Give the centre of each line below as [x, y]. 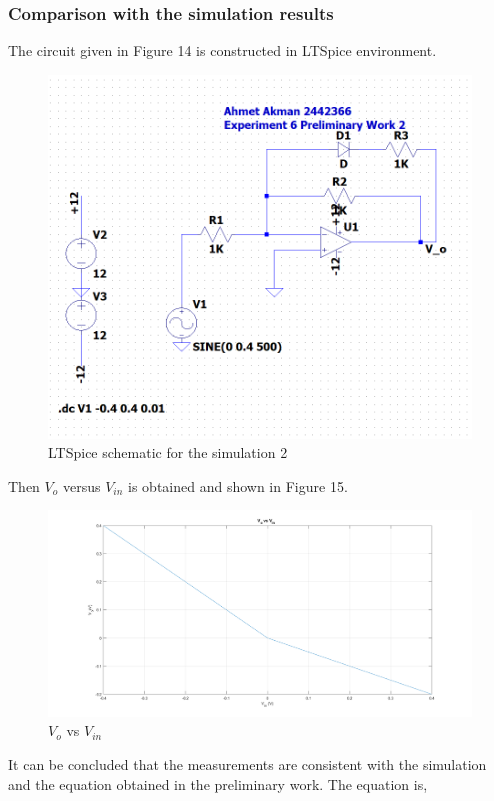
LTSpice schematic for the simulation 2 [168, 452]
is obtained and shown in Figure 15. [238, 485]
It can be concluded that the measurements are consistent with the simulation [247, 764]
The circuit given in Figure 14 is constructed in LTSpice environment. [222, 50]
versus [81, 485]
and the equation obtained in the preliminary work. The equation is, [218, 783]
